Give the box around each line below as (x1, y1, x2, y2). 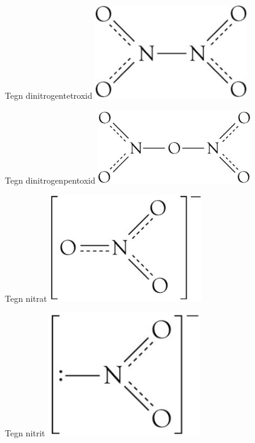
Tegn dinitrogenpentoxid (5, 173, 95, 186)
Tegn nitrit (5, 426, 45, 439)
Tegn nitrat (5, 291, 47, 304)
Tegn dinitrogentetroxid (5, 89, 92, 102)
